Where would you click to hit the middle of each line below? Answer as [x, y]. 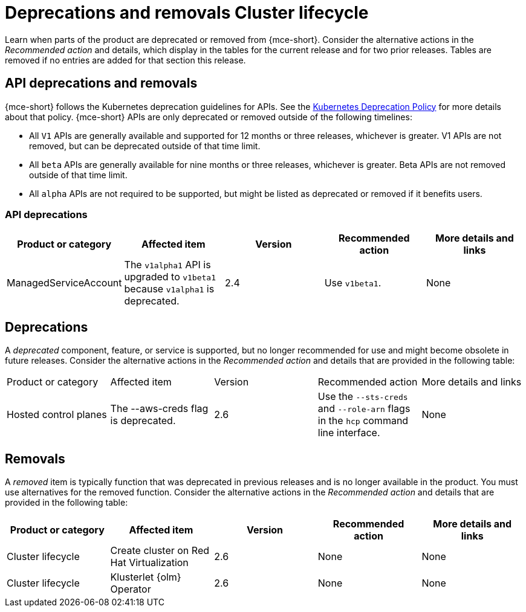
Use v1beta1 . [353, 283]
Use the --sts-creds [363, 397]
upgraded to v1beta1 [170, 277]
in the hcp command [363, 421]
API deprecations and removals [101, 83]
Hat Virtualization [149, 563]
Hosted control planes [57, 415]
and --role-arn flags [364, 409]
